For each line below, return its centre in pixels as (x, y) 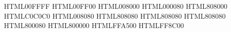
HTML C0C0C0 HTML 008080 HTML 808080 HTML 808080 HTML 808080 (115, 16)
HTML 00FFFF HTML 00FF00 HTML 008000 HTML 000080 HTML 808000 (116, 6)
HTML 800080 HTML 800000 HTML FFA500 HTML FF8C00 (94, 25)
